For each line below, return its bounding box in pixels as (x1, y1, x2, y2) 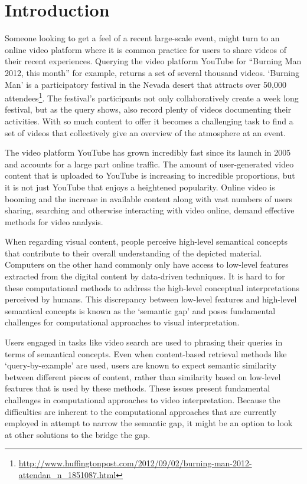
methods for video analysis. (5, 215, 103, 228)
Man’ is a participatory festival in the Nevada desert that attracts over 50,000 (5, 78, 286, 90)
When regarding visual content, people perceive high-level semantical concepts (5, 235, 288, 248)
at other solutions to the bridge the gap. (5, 428, 151, 440)
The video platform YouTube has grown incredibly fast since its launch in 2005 (5, 146, 291, 159)
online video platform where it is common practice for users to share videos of (5, 43, 286, 55)
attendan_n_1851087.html (18, 468, 116, 480)
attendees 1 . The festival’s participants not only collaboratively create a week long (5, 90, 299, 104)
